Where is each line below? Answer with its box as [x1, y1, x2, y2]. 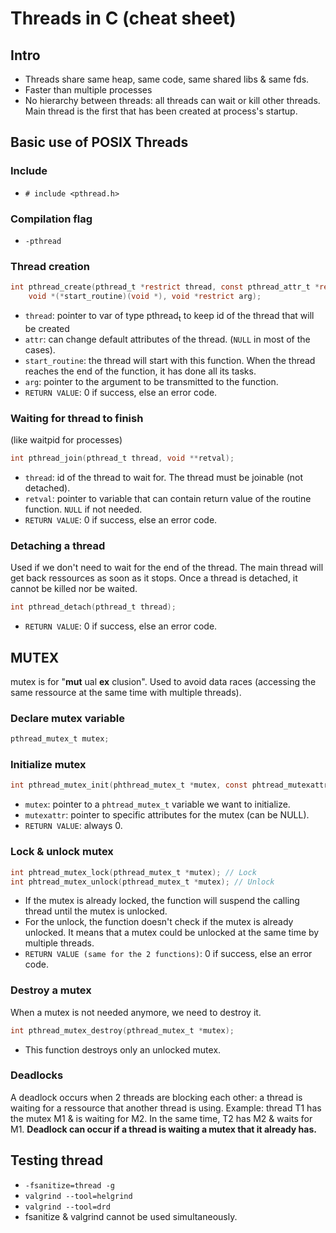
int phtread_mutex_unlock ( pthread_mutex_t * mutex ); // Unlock [10, 877, 275, 887]
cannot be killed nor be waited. [10, 583, 138, 595]
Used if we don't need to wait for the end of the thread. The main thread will [10, 562, 324, 574]
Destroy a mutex [10, 983, 92, 997]
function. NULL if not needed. [24, 503, 143, 515]
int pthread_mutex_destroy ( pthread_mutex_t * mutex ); [10, 1025, 235, 1036]
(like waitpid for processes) [10, 434, 123, 446]
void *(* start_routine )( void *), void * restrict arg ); [28, 292, 262, 302]
